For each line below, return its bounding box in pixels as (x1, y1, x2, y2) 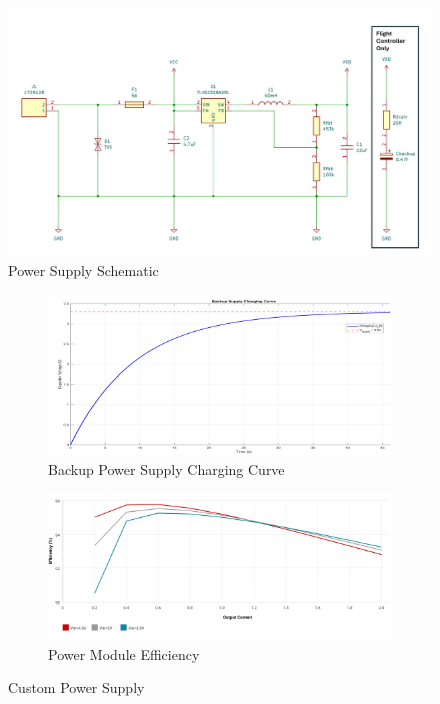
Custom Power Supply (8, 677, 145, 698)
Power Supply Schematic (8, 260, 159, 281)
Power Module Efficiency (48, 643, 200, 664)
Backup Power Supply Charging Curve (48, 458, 285, 479)
